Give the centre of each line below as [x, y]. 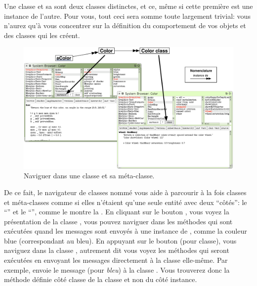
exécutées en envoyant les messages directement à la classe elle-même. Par [116, 260]
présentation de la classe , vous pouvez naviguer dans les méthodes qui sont [118, 221]
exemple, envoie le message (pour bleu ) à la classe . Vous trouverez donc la [117, 269]
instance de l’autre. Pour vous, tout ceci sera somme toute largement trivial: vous [127, 16]
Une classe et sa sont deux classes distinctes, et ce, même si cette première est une [128, 6]
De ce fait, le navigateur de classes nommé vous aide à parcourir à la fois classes [125, 192]
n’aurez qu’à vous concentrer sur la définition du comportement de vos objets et [125, 25]
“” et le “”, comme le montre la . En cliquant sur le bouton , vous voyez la [117, 212]
